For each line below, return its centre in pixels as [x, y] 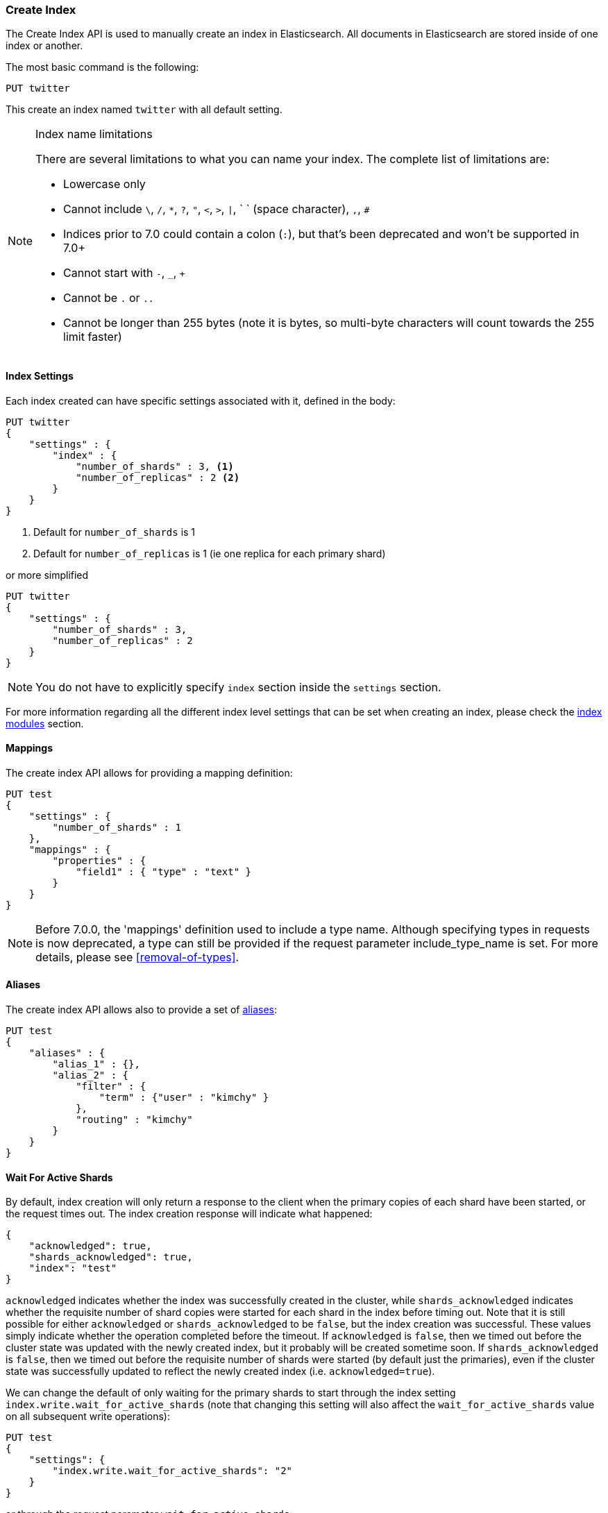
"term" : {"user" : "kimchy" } [184, 1098]
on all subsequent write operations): [88, 1417]
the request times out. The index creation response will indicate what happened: [189, 1214]
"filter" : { [111, 1087]
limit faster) [93, 337]
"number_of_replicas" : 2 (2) [158, 477]
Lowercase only [104, 184]
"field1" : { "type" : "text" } [164, 871]
